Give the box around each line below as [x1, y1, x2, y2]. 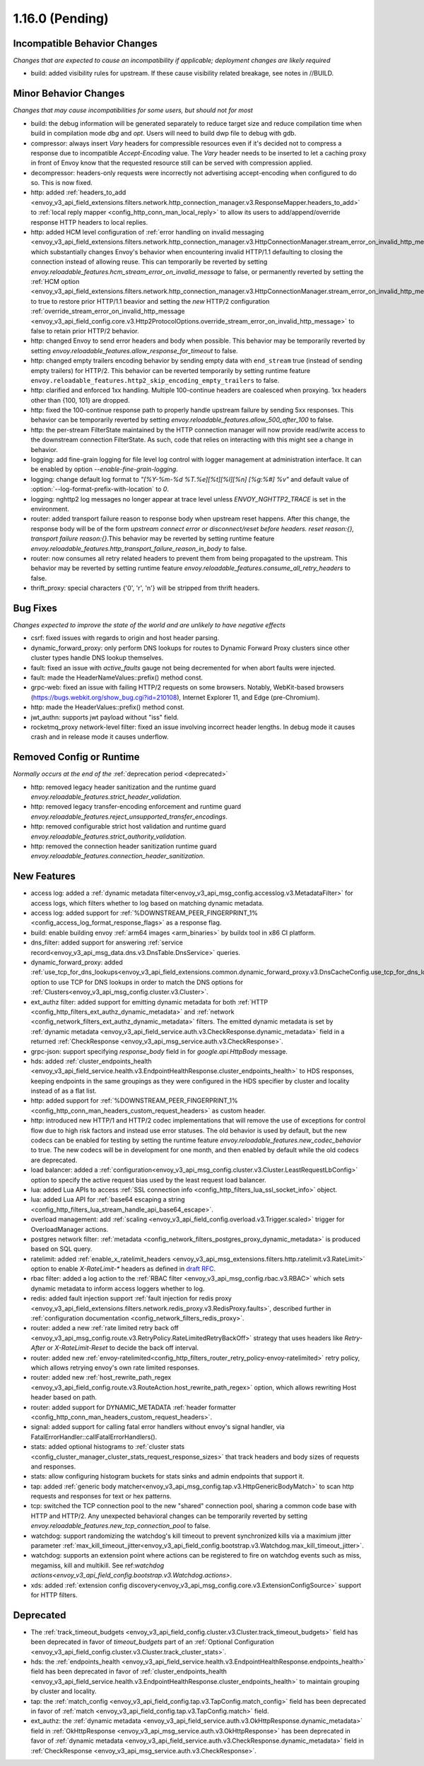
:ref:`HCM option [30, 278, 80, 285]
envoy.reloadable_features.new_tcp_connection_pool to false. [30, 1522, 211, 1530]
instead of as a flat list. [30, 1086, 97, 1095]
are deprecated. [30, 1156, 78, 1164]
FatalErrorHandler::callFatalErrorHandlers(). [30, 1433, 158, 1441]
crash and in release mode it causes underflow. [30, 733, 169, 741]
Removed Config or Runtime [13, 751, 140, 763]
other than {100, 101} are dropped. [30, 396, 130, 404]
